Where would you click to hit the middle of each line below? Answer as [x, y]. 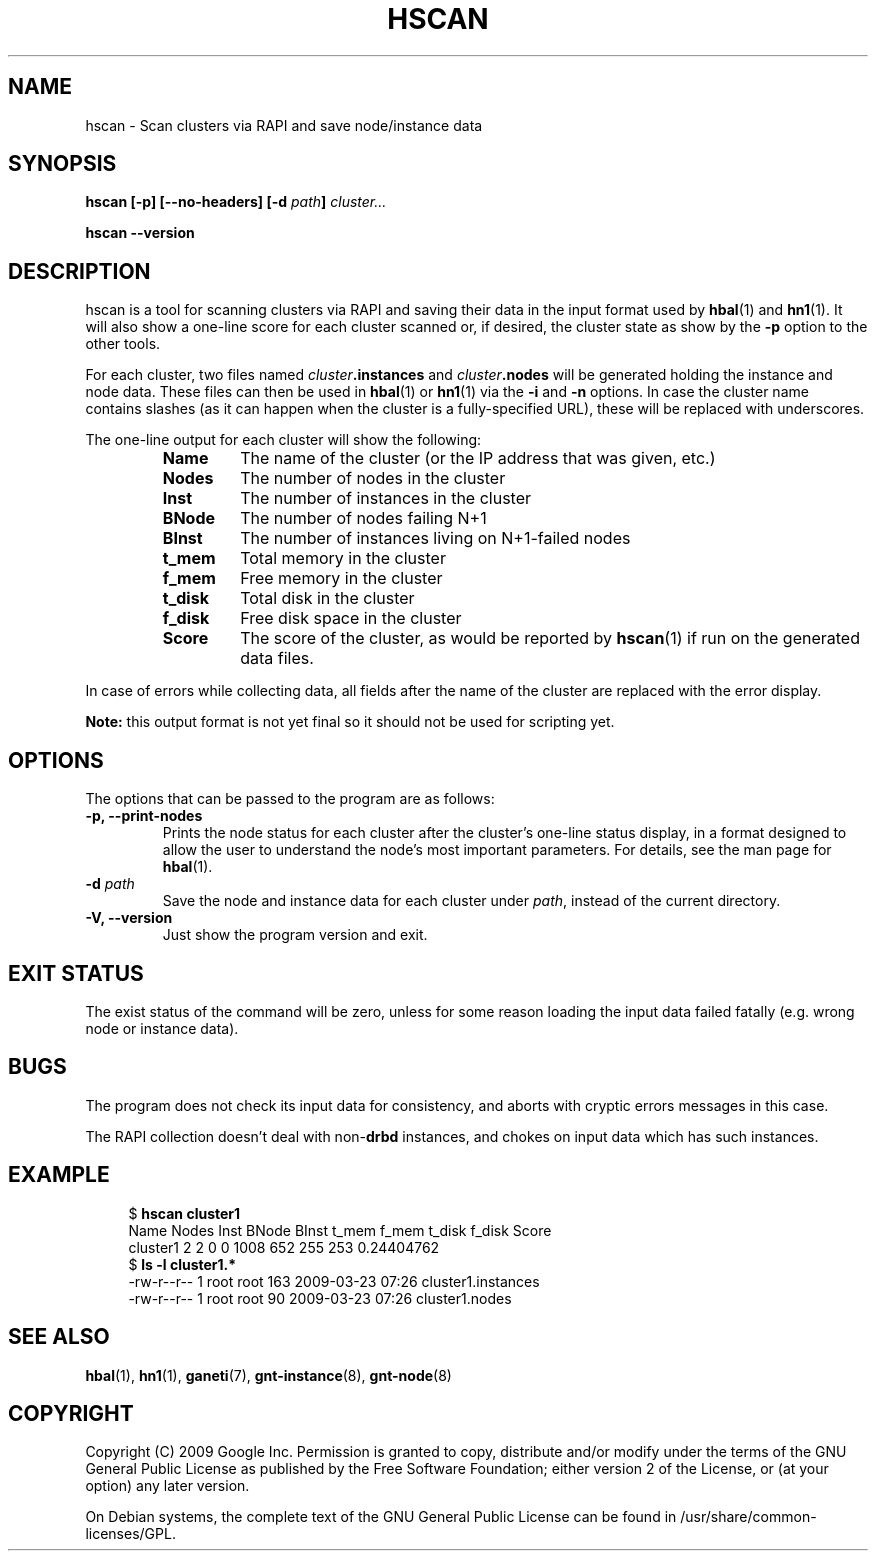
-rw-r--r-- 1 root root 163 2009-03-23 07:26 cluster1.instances [334, 1281]
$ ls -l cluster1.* [182, 1264]
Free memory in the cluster [341, 578]
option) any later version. [167, 1486]
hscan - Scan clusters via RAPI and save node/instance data [284, 125]
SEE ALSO [59, 1337]
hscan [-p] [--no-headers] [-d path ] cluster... [236, 202]
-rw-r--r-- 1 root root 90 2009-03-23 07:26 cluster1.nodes [320, 1298]
